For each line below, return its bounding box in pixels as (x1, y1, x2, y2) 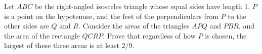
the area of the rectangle (4, 30, 80, 40)
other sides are (4, 20, 49, 31)
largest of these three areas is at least (4, 40, 119, 50)
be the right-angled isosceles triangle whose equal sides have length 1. (34, 1, 250, 11)
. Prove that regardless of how (103, 30, 196, 40)
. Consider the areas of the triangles (78, 20, 190, 31)
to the (228, 10, 246, 21)
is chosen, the (205, 30, 247, 40)
